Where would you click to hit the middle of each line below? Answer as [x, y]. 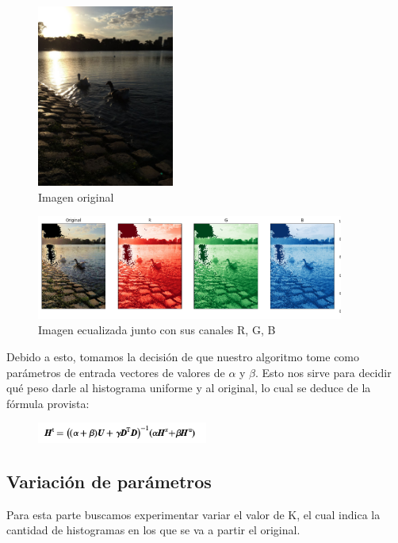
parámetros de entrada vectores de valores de [116, 372]
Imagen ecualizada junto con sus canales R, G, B [157, 330]
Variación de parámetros [109, 481]
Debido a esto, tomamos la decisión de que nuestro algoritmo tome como [183, 356]
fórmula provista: [48, 403]
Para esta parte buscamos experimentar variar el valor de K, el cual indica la [193, 514]
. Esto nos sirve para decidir [323, 372]
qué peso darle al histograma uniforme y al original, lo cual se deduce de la [189, 388]
